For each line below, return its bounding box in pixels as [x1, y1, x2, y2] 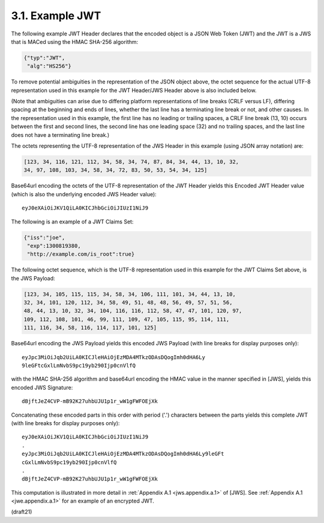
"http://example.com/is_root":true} [27, 251, 135, 258]
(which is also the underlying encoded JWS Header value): [11, 190, 157, 198]
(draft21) [11, 508, 32, 516]
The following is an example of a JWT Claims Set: [11, 218, 134, 225]
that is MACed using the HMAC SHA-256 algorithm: [11, 38, 139, 45]
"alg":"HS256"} [27, 63, 72, 70]
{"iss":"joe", [23, 234, 65, 241]
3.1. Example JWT [11, 9, 101, 22]
